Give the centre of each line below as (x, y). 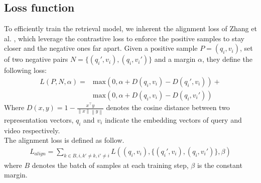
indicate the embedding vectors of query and (173, 119)
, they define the (227, 59)
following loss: (25, 70)
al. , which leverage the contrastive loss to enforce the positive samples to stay (124, 38)
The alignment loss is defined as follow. (64, 140)
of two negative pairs (36, 59)
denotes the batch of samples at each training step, (110, 165)
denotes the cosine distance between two (168, 107)
